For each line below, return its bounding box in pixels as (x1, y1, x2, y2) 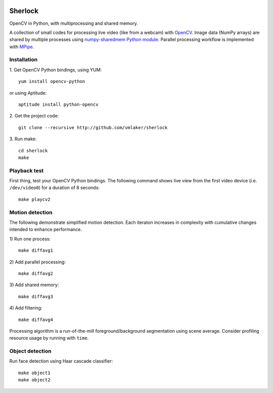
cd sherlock (18, 147, 48, 153)
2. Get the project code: (9, 113, 59, 119)
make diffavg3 (18, 294, 53, 299)
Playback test (9, 167, 44, 174)
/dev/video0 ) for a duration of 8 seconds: (9, 185, 100, 191)
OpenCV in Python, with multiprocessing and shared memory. (9, 20, 139, 26)
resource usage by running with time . (9, 335, 89, 341)
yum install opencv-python (18, 78, 85, 85)
